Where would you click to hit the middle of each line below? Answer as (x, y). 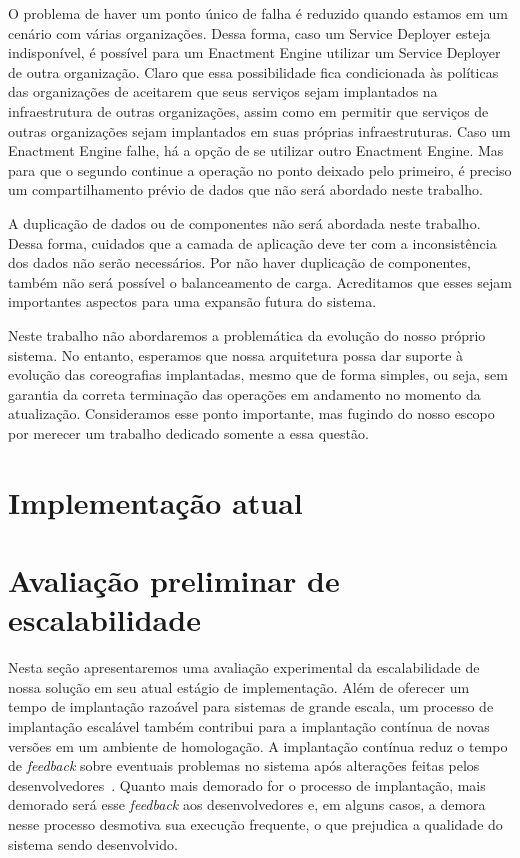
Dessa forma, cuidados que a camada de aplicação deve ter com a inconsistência (252, 242)
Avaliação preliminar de (174, 580)
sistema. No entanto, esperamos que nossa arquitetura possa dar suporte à (236, 354)
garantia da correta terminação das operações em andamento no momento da (244, 393)
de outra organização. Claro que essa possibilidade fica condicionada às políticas (253, 71)
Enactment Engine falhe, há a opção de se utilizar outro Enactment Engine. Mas (256, 150)
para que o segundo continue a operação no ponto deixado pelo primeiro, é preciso (260, 169)
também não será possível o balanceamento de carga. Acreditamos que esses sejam (260, 281)
